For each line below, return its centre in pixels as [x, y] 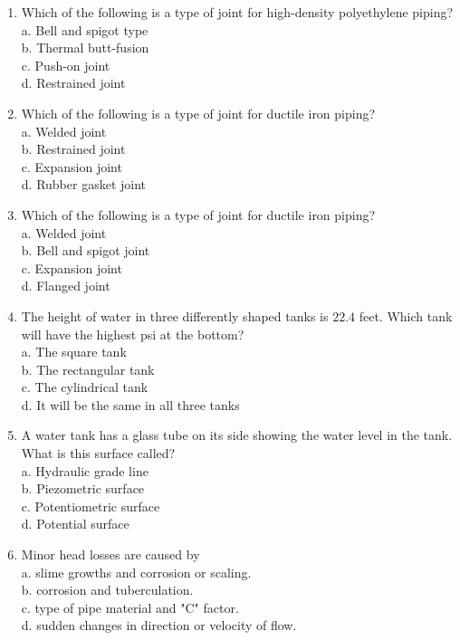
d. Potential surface [75, 524]
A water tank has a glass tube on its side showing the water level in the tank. [237, 435]
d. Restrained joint [73, 83]
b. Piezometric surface [83, 488]
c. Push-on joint [66, 65]
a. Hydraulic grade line [85, 470]
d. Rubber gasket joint [84, 184]
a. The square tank [74, 352]
